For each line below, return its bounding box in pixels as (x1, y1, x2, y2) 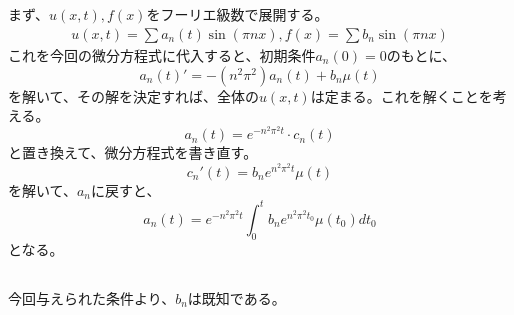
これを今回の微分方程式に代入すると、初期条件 (8, 45, 316, 66)
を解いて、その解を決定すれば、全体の (8, 85, 259, 106)
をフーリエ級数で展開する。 (146, 4, 329, 25)
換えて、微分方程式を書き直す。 (49, 142, 258, 163)
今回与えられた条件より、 (8, 287, 176, 308)
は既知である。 (187, 287, 286, 308)
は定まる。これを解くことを (310, 85, 493, 106)
